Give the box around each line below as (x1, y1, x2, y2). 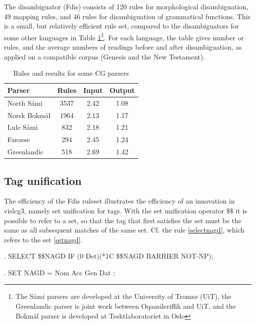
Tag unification (4, 173, 82, 188)
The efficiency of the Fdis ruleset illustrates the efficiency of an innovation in (4, 196, 235, 206)
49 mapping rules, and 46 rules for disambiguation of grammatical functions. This (4, 11, 251, 21)
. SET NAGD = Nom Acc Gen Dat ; (4, 267, 115, 277)
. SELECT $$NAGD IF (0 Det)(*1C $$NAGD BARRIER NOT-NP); (4, 251, 214, 261)
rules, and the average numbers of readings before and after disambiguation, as (4, 42, 242, 52)
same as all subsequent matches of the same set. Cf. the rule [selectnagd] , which (4, 225, 245, 235)
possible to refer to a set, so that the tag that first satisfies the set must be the (4, 215, 242, 225)
